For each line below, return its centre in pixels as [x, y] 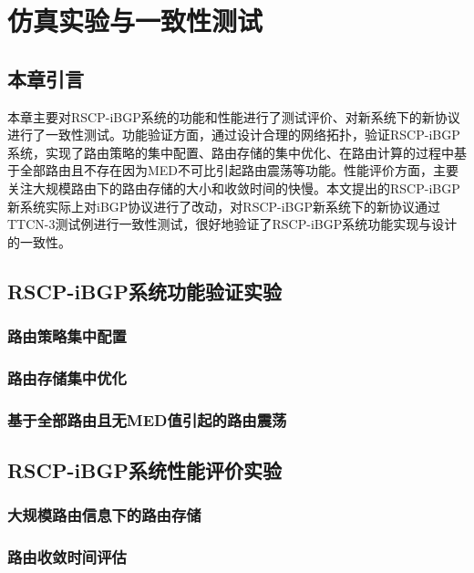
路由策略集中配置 [67, 336]
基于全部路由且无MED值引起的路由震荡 [147, 419]
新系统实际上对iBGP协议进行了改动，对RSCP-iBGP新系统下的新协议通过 [224, 206]
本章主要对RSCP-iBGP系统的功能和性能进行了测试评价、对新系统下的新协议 [234, 116]
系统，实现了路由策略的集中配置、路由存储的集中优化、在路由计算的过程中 [231, 152]
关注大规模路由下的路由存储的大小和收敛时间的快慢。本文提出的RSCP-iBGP [234, 188]
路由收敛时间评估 [67, 557]
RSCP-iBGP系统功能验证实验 [144, 291]
